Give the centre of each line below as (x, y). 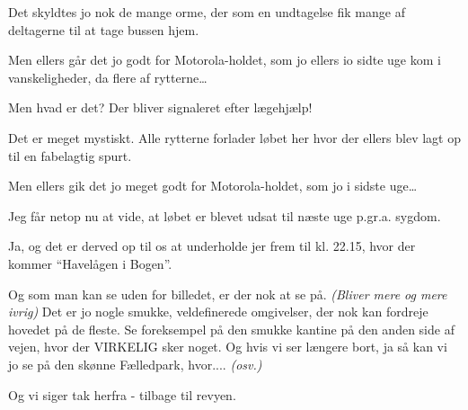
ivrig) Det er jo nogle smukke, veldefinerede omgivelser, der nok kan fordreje (218, 312)
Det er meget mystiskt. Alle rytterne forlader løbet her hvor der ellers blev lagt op (234, 137)
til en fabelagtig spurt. (70, 155)
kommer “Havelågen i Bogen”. (90, 263)
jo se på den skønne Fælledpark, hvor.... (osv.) (135, 364)
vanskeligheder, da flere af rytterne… (108, 77)
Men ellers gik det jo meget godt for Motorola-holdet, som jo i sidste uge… (213, 186)
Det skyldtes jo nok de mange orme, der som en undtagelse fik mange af (207, 12)
